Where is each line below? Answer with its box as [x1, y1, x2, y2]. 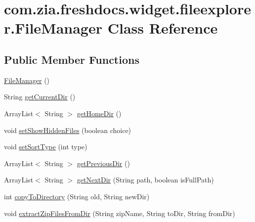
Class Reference [107, 18, 218, 38]
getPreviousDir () [77, 158, 130, 168]
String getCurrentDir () [4, 91, 76, 102]
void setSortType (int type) [4, 141, 87, 152]
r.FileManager [4, 18, 102, 38]
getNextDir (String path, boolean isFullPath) [77, 175, 214, 185]
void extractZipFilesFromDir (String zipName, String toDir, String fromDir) [4, 208, 235, 218]
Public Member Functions [4, 51, 139, 67]
